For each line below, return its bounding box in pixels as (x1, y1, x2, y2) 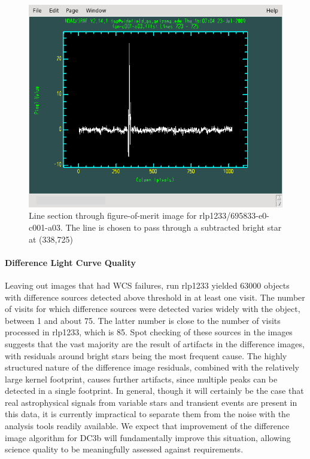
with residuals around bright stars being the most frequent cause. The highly (5, 349, 287, 362)
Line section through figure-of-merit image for (29, 209, 197, 222)
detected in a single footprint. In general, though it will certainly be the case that (5, 384, 304, 397)
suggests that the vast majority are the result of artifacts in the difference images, (5, 337, 305, 350)
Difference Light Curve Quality (5, 256, 136, 268)
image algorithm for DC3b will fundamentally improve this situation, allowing (5, 431, 291, 443)
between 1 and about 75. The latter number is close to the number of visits (5, 314, 281, 326)
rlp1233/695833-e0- (199, 209, 269, 222)
